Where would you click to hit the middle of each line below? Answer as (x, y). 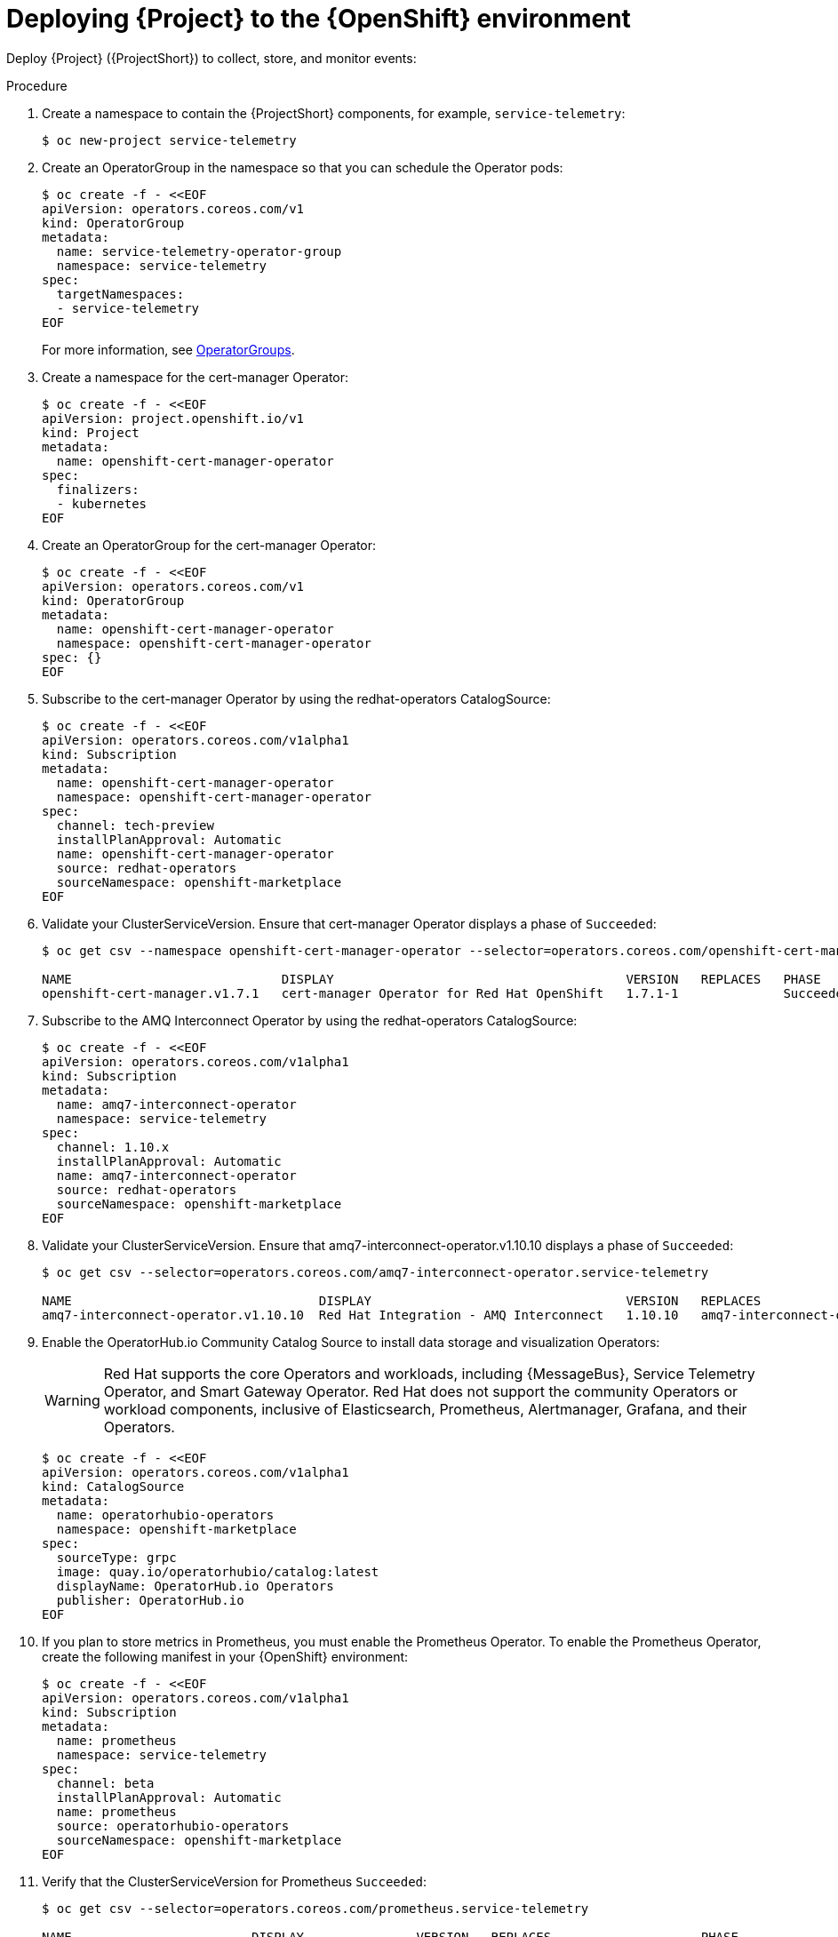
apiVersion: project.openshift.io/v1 (173, 418)
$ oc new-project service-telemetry (169, 140)
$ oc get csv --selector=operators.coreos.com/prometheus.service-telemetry (315, 1908)
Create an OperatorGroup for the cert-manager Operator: (209, 545)
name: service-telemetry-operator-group (199, 251)
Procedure (37, 85)
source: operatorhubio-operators (173, 1825)
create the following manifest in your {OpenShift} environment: (225, 1656)
